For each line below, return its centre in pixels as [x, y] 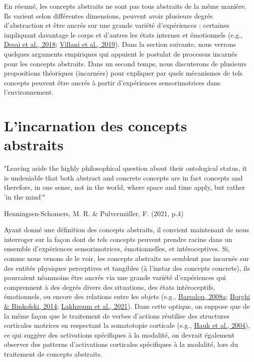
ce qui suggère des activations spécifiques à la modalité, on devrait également [119, 334]
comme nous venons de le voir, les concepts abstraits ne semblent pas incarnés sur [127, 258]
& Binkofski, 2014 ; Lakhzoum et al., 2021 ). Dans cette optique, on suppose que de [127, 306]
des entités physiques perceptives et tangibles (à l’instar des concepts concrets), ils [127, 268]
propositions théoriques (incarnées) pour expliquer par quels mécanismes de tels [123, 73]
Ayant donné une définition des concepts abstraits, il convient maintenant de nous [127, 230]
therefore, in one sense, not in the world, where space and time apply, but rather [125, 187]
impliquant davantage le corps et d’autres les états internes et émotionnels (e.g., [123, 34]
